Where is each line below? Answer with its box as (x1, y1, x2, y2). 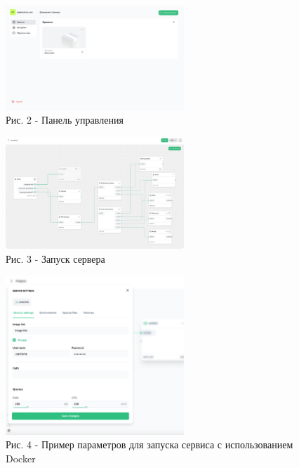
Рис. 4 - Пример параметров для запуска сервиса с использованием (6, 437, 293, 452)
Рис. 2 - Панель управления (6, 112, 124, 127)
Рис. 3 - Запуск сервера (6, 251, 105, 266)
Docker (6, 450, 36, 465)
